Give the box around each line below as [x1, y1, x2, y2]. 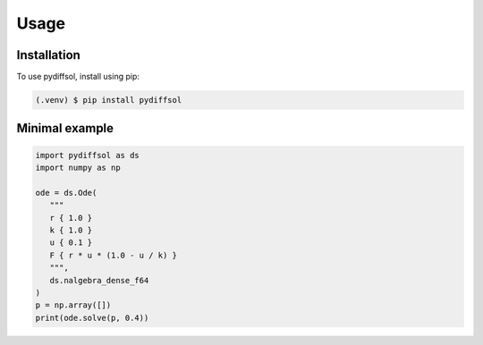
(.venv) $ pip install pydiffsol [35, 95, 182, 105]
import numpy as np [35, 163, 121, 173]
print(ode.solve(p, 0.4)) [35, 313, 149, 323]
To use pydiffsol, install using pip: [16, 72, 140, 82]
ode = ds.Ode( [35, 188, 97, 198]
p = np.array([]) [35, 300, 112, 310]
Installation [16, 47, 80, 63]
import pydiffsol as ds [35, 150, 140, 160]
